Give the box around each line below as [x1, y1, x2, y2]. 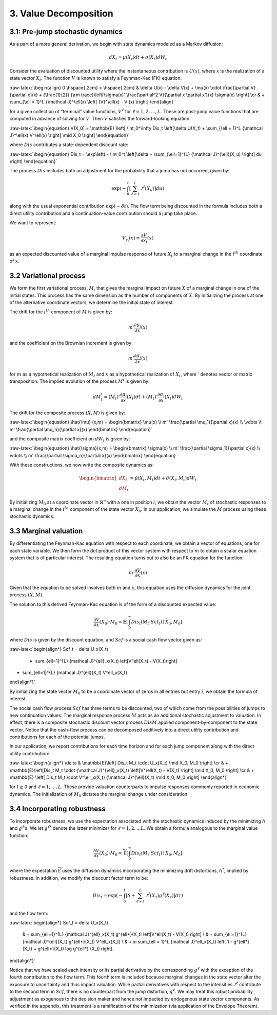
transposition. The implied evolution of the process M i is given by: [9, 378, 150, 384]
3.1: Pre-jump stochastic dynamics [9, 27, 123, 36]
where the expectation [9, 867, 57, 874]
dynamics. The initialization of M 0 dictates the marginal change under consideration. [9, 791, 189, 798]
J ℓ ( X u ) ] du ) [141, 184, 165, 192]
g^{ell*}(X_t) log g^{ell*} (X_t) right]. [37, 946, 114, 952]
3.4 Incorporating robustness [9, 804, 106, 813]
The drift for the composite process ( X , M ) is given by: [9, 409, 126, 416]
